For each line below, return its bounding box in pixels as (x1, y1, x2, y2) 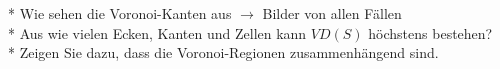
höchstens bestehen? (368, 22, 493, 43)
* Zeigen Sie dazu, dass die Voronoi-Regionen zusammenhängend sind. (8, 42, 439, 63)
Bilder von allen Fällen (262, 3, 402, 23)
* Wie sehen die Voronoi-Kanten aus (8, 3, 232, 23)
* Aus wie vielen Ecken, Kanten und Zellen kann (8, 22, 307, 43)
